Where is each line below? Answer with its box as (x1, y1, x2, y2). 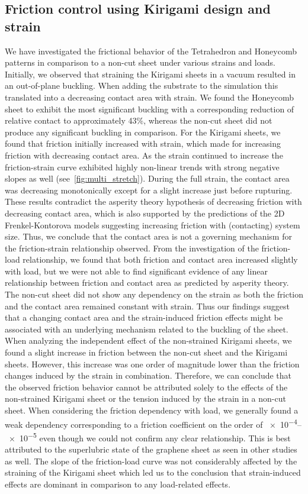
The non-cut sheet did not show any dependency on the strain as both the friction (5, 288, 304, 301)
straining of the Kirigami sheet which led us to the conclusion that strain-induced (5, 466, 301, 479)
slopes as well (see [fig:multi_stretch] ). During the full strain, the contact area (5, 172, 290, 185)
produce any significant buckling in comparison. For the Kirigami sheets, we (5, 125, 281, 138)
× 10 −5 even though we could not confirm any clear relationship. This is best (8, 430, 291, 444)
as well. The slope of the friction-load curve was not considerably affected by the (5, 454, 297, 467)
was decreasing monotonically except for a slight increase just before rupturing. (5, 183, 293, 196)
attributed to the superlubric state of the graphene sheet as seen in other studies (5, 443, 297, 456)
